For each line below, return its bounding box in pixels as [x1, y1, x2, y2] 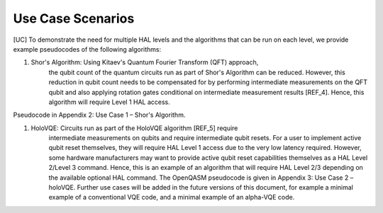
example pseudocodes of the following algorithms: [13, 45, 162, 53]
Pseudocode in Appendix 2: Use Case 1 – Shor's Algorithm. [13, 110, 186, 120]
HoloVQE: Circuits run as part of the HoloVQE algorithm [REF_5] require [30, 124, 238, 132]
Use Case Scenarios [13, 11, 135, 26]
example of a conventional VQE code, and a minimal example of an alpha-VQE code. [48, 193, 295, 202]
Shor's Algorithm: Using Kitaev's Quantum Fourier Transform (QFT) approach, [30, 58, 259, 67]
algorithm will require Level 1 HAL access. [48, 98, 170, 106]
